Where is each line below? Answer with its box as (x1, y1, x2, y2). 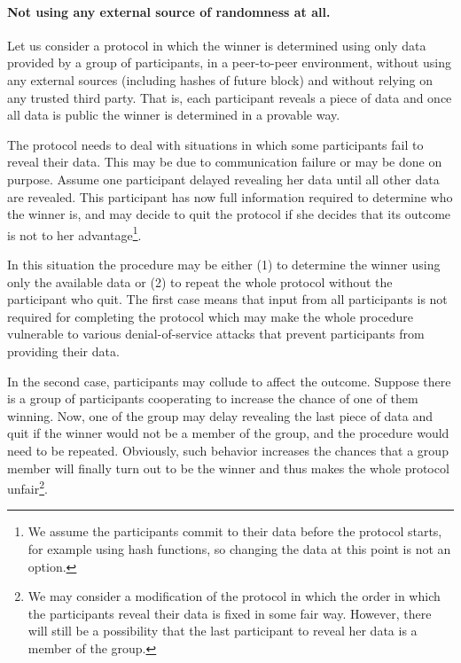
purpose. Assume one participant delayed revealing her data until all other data (7, 169, 440, 188)
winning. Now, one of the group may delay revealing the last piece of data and (7, 406, 434, 425)
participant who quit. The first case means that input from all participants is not (7, 290, 448, 308)
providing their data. (7, 341, 120, 360)
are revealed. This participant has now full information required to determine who (7, 187, 453, 206)
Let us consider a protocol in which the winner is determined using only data (7, 35, 426, 54)
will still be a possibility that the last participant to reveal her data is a (27, 621, 418, 640)
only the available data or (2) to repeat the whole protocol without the (7, 272, 393, 291)
